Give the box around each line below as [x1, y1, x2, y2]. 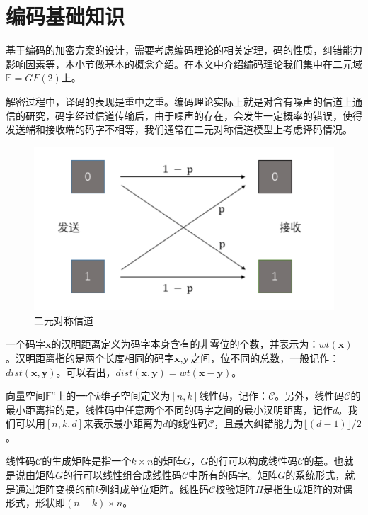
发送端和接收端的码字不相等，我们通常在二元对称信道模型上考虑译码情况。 [6, 122, 352, 137]
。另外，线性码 [275, 388, 345, 403]
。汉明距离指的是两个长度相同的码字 [6, 350, 174, 365]
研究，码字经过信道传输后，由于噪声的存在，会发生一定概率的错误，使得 [25, 108, 362, 123]
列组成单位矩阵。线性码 [100, 481, 209, 496]
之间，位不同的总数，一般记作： [190, 350, 340, 365]
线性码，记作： [199, 388, 269, 403]
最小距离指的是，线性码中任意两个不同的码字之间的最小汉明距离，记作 [6, 402, 333, 417]
